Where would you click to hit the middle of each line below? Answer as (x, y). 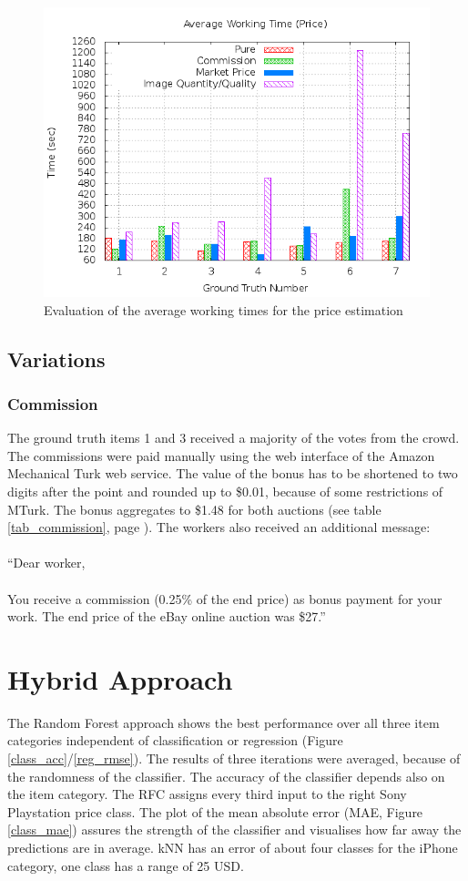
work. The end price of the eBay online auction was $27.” (167, 616)
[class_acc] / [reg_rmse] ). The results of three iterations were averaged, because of (234, 758)
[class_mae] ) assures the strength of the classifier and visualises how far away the (234, 830)
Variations (56, 359)
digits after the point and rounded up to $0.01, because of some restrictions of (225, 491)
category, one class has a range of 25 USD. (126, 865)
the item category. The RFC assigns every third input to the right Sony (207, 794)
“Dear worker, (46, 563)
